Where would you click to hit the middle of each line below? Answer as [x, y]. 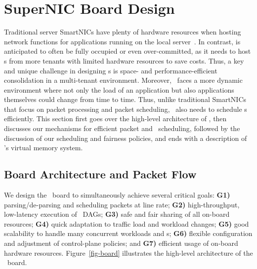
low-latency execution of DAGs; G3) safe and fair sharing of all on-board [117, 214]
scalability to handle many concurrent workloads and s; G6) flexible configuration [128, 233]
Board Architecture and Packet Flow [100, 174]
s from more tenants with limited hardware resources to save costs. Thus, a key [124, 60]
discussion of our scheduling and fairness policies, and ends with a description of [126, 138]
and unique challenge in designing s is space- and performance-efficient [111, 70]
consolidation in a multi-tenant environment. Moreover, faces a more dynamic [123, 80]
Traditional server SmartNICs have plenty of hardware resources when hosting [123, 32]
